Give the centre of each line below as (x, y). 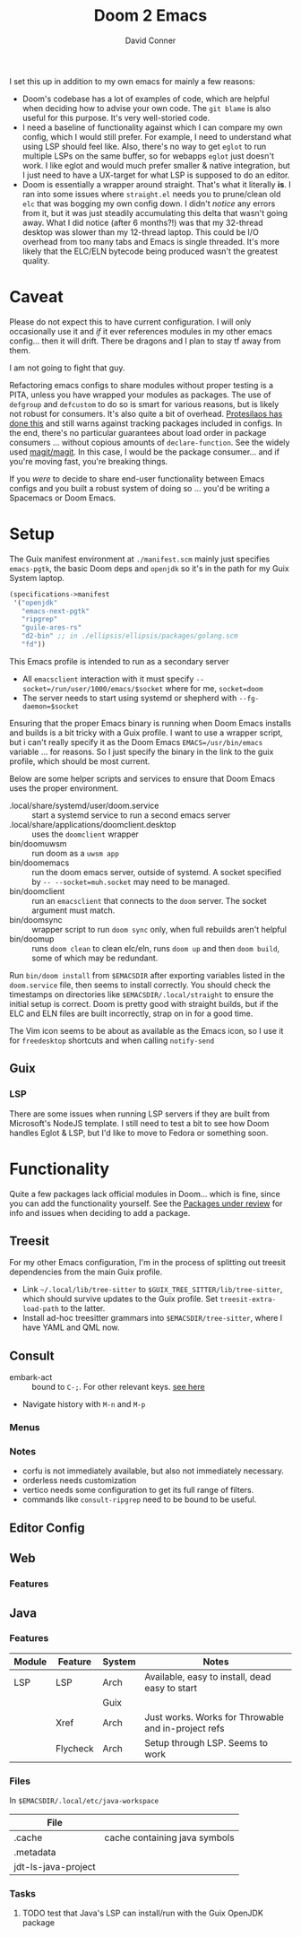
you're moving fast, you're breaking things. (89, 461)
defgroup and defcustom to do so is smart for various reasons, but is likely (144, 404)
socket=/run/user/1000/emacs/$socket (93, 689)
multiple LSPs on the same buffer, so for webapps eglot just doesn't (148, 156)
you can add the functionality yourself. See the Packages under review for (146, 1203)
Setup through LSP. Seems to (206, 1742)
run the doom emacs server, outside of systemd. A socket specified (157, 872)
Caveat (37, 297)
